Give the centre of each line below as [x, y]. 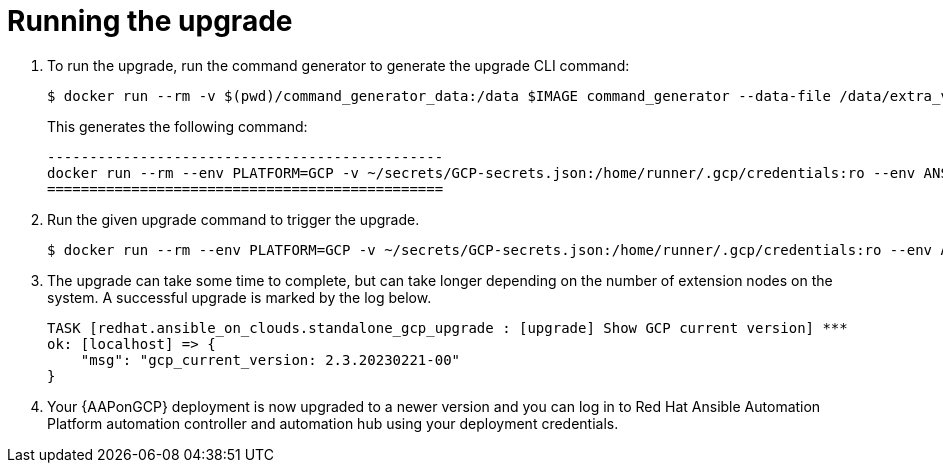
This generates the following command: [177, 126]
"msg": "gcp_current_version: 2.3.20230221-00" [270, 359]
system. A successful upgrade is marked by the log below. [239, 297]
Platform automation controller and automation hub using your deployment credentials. [333, 423]
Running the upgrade [150, 21]
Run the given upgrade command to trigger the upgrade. [233, 219]
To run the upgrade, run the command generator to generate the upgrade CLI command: [338, 65]
